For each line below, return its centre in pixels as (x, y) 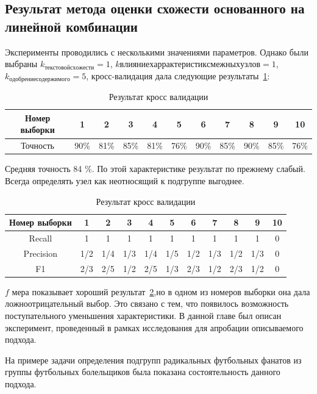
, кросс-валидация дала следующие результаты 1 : (178, 75)
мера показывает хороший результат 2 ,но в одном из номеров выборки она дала (161, 291)
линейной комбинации (71, 26)
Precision (41, 253)
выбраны (21, 64)
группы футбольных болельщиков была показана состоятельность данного (143, 372)
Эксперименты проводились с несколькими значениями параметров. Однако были (157, 52)
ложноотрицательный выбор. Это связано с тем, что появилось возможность (147, 303)
